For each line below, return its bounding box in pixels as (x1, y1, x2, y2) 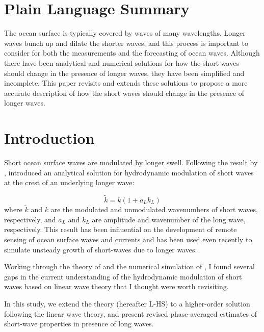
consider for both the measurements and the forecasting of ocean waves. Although (4, 47, 260, 58)
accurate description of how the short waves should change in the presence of (4, 87, 245, 98)
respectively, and (4, 214, 56, 224)
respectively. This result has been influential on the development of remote (4, 224, 237, 235)
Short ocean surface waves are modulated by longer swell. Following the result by (4, 157, 258, 167)
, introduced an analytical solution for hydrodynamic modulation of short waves (4, 167, 254, 177)
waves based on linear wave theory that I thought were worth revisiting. (4, 281, 229, 292)
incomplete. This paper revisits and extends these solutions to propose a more (4, 78, 248, 88)
